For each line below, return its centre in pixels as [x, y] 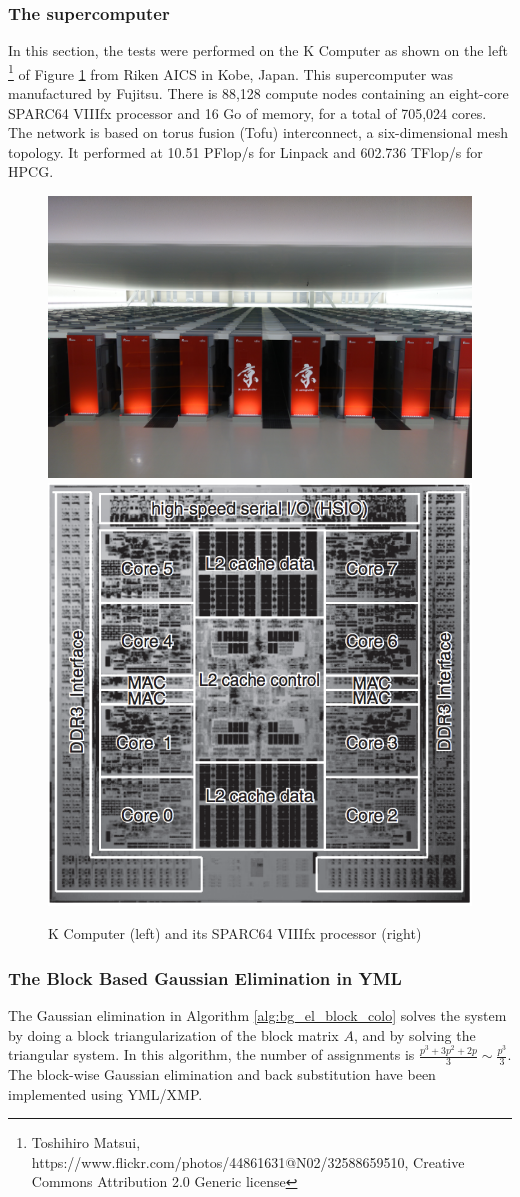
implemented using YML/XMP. [105, 1093]
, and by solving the [414, 1034]
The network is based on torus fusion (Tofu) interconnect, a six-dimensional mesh [258, 132]
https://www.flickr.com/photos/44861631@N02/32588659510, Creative [248, 1161]
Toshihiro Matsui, [86, 1142]
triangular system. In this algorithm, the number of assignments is [211, 1054]
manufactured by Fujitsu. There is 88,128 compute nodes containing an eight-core [258, 93]
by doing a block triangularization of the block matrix [173, 1034]
